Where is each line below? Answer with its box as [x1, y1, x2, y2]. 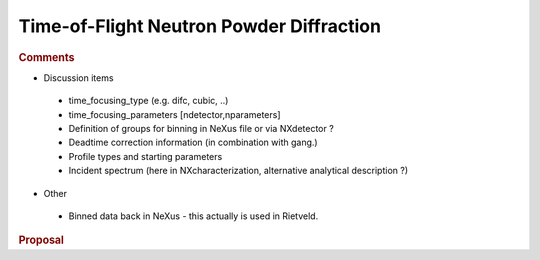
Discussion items [43, 71, 114, 84]
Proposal [18, 233, 65, 247]
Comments [18, 50, 75, 64]
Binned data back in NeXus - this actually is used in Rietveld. [68, 210, 319, 222]
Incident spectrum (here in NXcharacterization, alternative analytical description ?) [68, 165, 409, 177]
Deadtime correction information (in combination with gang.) [68, 136, 319, 149]
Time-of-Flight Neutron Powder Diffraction [18, 15, 382, 37]
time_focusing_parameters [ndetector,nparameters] [68, 108, 281, 120]
